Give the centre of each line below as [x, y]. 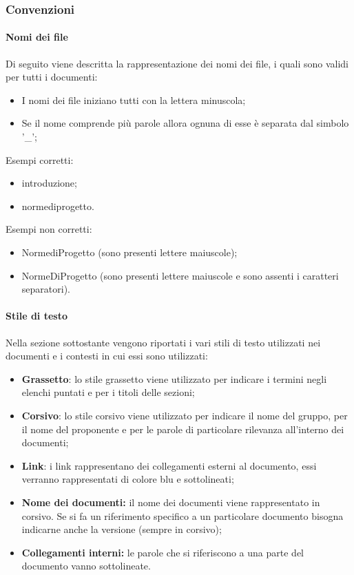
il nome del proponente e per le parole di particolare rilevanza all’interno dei [183, 429]
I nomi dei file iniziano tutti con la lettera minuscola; [134, 100]
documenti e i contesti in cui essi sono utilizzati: [107, 356]
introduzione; [49, 183]
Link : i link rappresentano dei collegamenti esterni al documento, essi [169, 465]
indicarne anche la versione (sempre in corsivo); [122, 529]
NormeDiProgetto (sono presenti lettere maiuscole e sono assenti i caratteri [180, 275]
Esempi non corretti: [49, 229]
